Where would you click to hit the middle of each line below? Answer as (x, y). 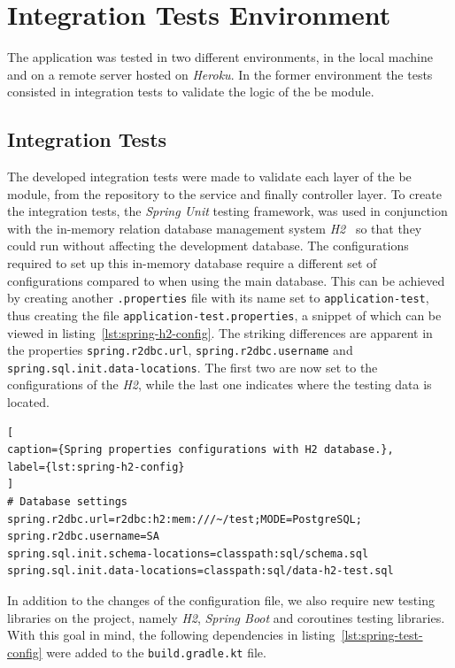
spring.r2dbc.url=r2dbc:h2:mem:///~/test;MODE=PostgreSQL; (185, 519)
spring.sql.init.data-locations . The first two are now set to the (193, 367)
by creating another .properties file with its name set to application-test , (218, 298)
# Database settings (68, 502)
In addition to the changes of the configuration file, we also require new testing (221, 600)
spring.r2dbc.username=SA (83, 537)
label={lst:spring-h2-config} (96, 467)
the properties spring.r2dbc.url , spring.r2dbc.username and (180, 350)
